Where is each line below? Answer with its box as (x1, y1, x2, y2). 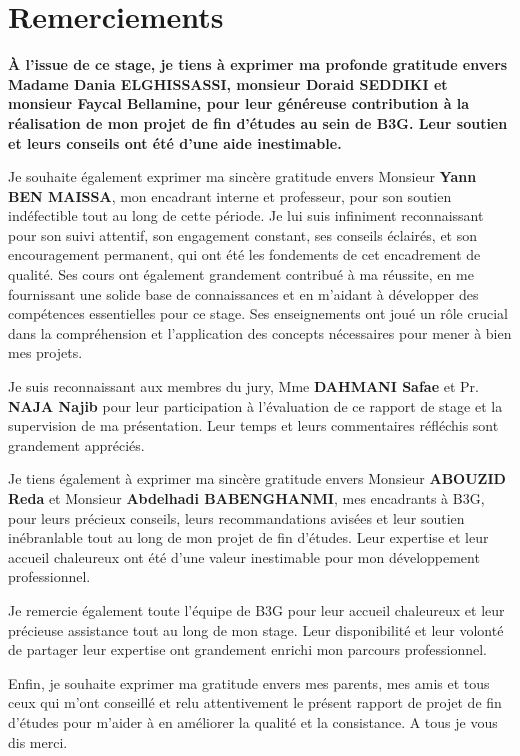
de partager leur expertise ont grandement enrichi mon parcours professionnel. (8, 639, 488, 660)
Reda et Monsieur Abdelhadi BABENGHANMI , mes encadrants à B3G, (8, 488, 485, 508)
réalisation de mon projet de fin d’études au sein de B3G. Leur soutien (8, 112, 508, 133)
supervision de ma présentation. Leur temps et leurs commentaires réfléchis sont (8, 415, 499, 436)
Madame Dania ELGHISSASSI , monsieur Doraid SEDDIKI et (8, 73, 448, 94)
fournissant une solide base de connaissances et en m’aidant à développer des (8, 283, 479, 304)
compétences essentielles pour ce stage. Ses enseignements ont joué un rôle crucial (8, 303, 508, 324)
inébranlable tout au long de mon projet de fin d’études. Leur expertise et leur (8, 527, 489, 548)
